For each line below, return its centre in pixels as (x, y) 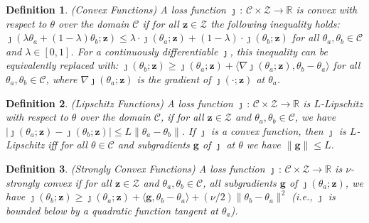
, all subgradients (240, 182)
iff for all (68, 145)
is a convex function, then (267, 130)
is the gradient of (174, 78)
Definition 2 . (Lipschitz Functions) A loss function (119, 103)
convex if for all (77, 182)
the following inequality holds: (275, 23)
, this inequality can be (279, 51)
